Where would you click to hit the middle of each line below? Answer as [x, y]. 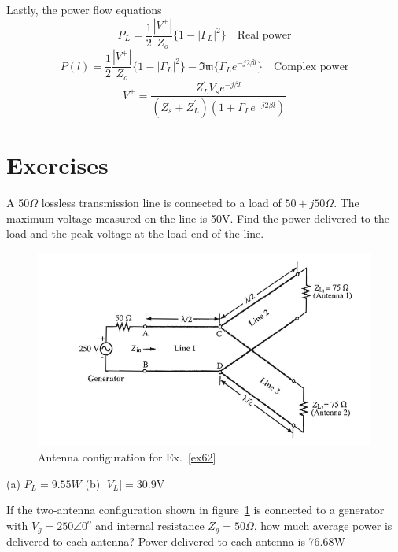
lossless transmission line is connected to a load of [161, 203]
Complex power [311, 67]
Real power [264, 36]
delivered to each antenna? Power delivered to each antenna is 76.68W [176, 541]
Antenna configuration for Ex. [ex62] [127, 457]
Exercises [57, 165]
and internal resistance [150, 525]
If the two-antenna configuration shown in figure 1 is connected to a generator [195, 510]
